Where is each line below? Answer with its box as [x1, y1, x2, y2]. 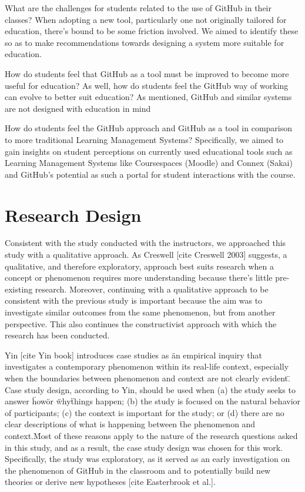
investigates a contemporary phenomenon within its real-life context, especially [5, 360, 289, 373]
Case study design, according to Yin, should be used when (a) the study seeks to [5, 383, 296, 395]
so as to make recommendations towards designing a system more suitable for [5, 36, 284, 48]
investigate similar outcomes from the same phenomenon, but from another [5, 306, 276, 318]
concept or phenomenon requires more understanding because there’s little [5, 271, 273, 284]
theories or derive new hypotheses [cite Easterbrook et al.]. [5, 476, 216, 488]
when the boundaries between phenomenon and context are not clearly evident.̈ [5, 371, 290, 384]
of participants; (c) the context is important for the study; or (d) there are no [5, 406, 284, 418]
